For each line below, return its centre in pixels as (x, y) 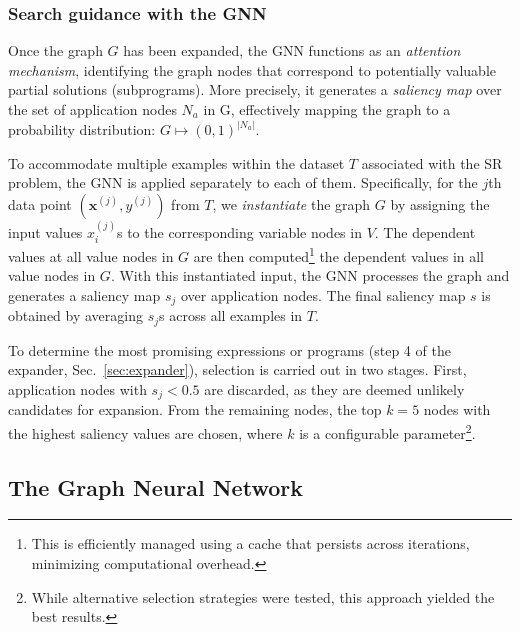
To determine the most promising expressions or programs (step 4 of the (229, 349)
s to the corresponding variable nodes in (239, 231)
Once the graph (55, 50)
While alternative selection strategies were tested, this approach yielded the (263, 596)
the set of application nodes (92, 109)
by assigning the (440, 203)
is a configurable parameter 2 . (387, 431)
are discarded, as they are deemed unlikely (334, 388)
